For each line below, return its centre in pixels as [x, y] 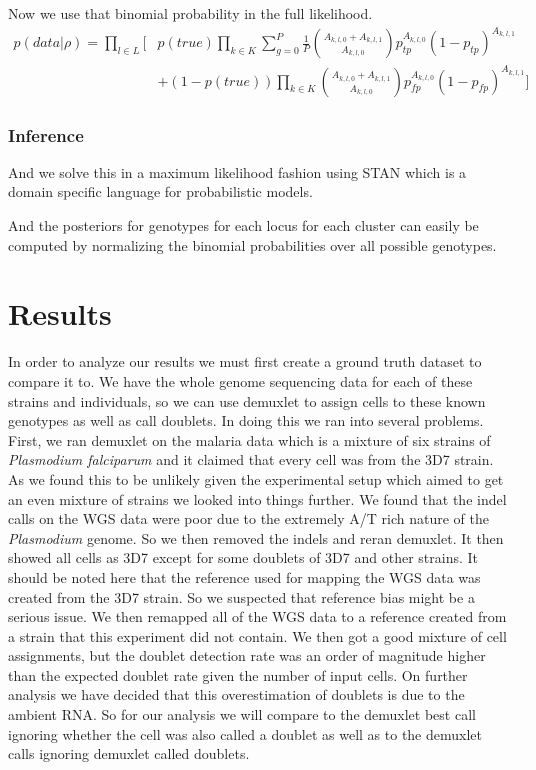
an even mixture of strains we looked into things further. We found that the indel [257, 498]
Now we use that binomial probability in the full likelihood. [190, 13]
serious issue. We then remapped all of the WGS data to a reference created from [257, 616]
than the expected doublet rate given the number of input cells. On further [238, 674]
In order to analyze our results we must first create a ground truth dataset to [245, 361]
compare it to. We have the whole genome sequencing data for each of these [240, 380]
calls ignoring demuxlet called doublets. [129, 753]
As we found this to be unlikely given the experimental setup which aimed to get [256, 478]
